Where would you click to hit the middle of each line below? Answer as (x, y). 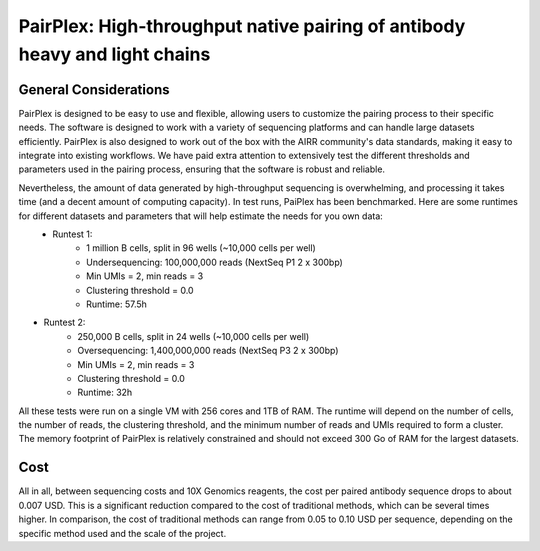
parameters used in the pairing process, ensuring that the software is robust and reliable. (201, 169)
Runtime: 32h (105, 392)
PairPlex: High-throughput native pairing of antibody (242, 26)
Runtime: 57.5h (116, 304)
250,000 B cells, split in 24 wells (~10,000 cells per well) (193, 336)
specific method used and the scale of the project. (122, 533)
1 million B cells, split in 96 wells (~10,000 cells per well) (201, 248)
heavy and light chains (114, 54)
